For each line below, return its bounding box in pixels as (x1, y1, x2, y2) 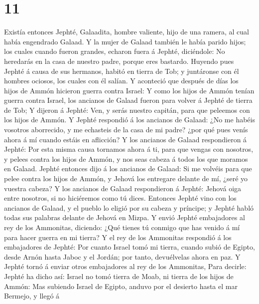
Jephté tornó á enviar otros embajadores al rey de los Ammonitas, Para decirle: (4, 261, 247, 272)
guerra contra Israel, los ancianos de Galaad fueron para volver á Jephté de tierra (4, 95, 253, 105)
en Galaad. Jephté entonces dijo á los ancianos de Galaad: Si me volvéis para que (4, 163, 252, 174)
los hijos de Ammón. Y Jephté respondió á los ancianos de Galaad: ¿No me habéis (4, 114, 255, 125)
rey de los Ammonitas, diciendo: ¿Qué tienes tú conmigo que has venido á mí (4, 222, 240, 232)
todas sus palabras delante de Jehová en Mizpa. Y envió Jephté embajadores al (4, 212, 245, 223)
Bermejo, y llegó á (4, 291, 60, 301)
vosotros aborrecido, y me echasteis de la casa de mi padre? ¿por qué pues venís (4, 124, 248, 135)
